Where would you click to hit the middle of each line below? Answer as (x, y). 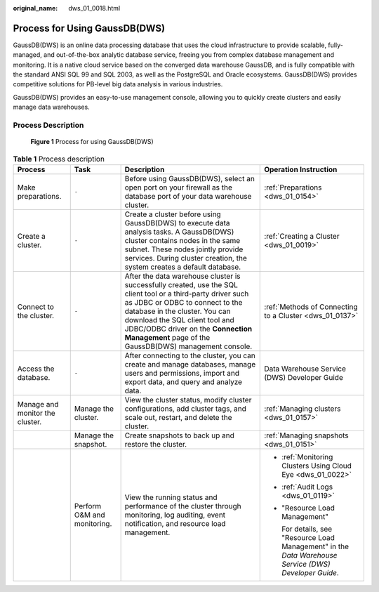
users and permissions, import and (182, 373)
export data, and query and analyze (183, 381)
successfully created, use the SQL (181, 284)
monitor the (36, 413)
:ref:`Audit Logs (307, 487)
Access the (36, 369)
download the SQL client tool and (179, 320)
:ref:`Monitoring (307, 456)
